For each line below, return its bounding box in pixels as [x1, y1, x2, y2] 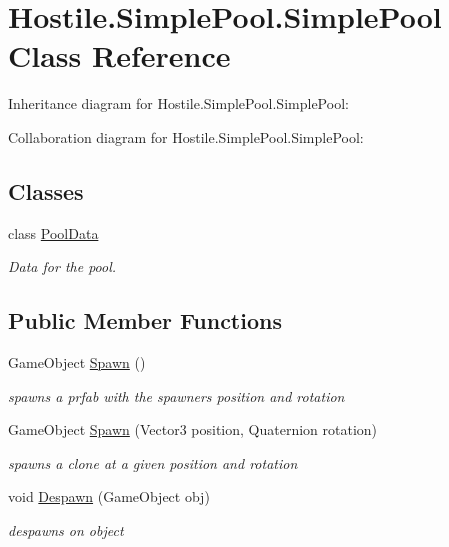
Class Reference [8, 35, 231, 76]
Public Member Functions [8, 305, 282, 336]
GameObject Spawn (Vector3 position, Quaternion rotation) [8, 419, 378, 440]
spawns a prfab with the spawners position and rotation [8, 385, 345, 406]
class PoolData [8, 222, 99, 243]
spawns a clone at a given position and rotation [8, 452, 298, 473]
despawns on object [8, 520, 124, 541]
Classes [8, 175, 84, 206]
